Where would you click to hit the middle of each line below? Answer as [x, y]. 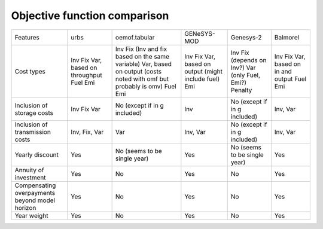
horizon [25, 207]
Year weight [31, 215]
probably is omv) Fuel [146, 86]
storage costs [34, 112]
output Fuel [290, 79]
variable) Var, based [143, 64]
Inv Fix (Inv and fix [141, 49]
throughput [86, 75]
